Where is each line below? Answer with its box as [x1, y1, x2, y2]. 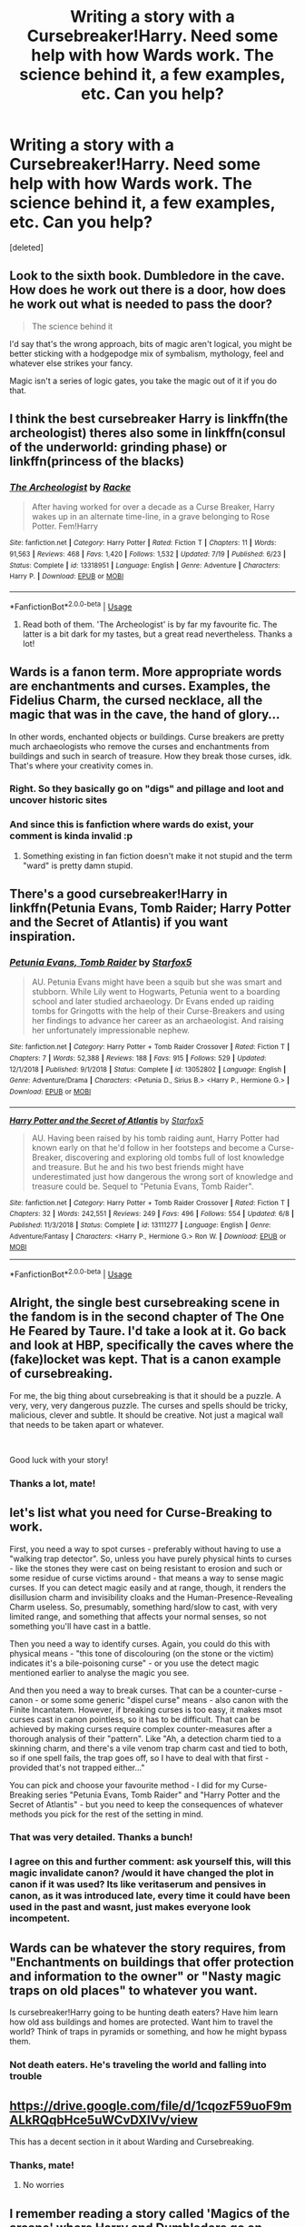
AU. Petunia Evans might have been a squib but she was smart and [31, 976, 282, 987]
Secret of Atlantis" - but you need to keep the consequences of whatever [9, 1798, 284, 1809]
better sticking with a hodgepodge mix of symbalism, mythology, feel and [9, 348, 284, 359]
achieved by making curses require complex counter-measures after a [9, 1723, 272, 1734]
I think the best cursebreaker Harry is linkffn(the [9, 411, 289, 427]
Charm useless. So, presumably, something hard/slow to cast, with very [9, 1601, 279, 1612]
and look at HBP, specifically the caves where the [9, 1338, 294, 1353]
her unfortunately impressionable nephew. [31, 1024, 191, 1036]
